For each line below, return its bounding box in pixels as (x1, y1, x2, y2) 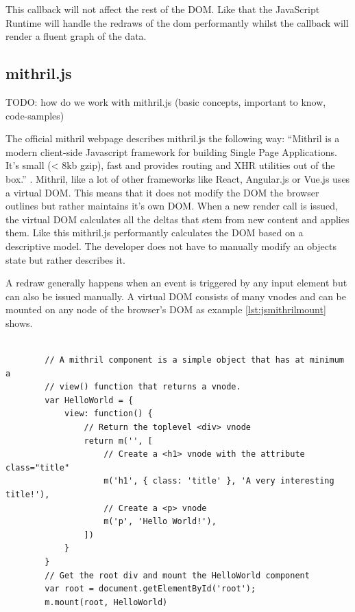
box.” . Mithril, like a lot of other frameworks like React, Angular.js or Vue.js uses (5, 171, 350, 185)
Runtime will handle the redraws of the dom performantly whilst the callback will (5, 15, 349, 30)
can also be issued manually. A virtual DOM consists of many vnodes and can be (5, 288, 346, 303)
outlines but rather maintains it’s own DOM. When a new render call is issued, (5, 199, 338, 213)
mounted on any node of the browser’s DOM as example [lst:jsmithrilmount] (5, 302, 326, 317)
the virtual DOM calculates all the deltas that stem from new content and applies (5, 212, 350, 226)
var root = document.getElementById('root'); (45, 584, 256, 594)
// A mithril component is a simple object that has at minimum (45, 355, 344, 365)
